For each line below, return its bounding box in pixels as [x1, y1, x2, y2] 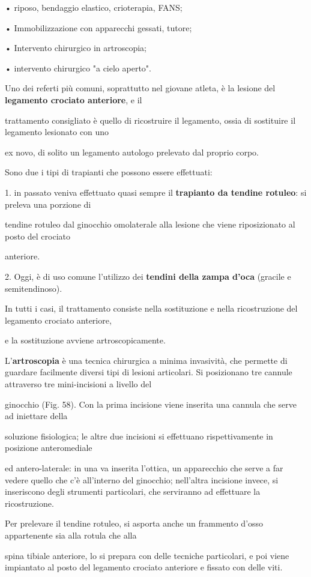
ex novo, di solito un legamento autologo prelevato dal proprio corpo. [5, 145, 259, 158]
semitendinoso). [5, 282, 62, 294]
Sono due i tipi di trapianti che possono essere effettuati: [5, 166, 213, 178]
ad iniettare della [5, 409, 68, 422]
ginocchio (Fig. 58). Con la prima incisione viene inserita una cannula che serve [5, 397, 297, 410]
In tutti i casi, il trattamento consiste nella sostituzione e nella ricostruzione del [5, 302, 298, 315]
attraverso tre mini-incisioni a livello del [5, 378, 152, 390]
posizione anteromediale [5, 441, 92, 454]
